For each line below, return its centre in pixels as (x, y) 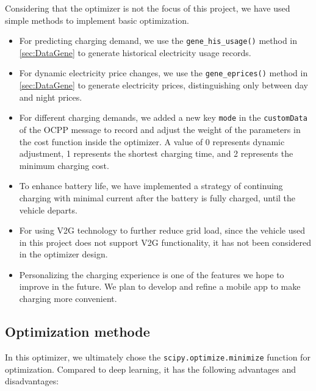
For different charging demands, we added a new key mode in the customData (163, 117)
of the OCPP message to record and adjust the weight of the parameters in (160, 129)
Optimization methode (77, 332)
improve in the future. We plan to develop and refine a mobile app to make (160, 286)
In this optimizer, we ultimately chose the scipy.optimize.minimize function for (158, 357)
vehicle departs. (48, 210)
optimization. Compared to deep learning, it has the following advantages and (151, 369)
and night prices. (51, 97)
